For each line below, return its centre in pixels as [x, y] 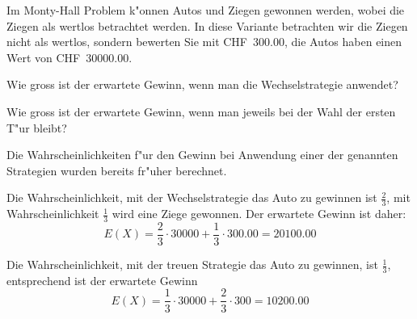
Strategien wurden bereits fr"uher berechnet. [117, 170]
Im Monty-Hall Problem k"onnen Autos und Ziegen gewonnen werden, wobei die [206, 10]
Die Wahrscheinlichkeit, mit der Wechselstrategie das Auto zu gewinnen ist [192, 197]
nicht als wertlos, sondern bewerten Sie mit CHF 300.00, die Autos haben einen [204, 42]
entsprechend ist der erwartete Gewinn [102, 280]
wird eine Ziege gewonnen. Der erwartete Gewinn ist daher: [259, 214]
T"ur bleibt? [37, 127]
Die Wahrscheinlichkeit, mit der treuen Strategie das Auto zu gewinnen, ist [192, 264]
